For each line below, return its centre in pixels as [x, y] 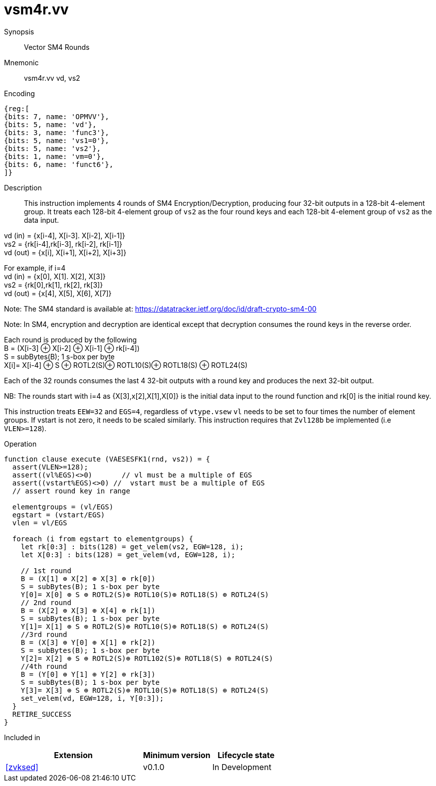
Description [23, 187]
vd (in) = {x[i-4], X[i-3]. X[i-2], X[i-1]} [65, 235]
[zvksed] [22, 767]
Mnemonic [21, 62]
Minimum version [177, 755]
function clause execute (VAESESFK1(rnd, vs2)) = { [107, 459]
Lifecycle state [246, 755]
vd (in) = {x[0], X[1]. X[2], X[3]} [55, 276]
